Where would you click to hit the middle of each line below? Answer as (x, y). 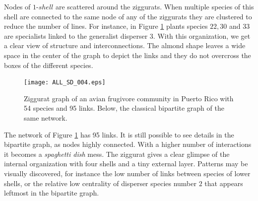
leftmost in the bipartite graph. (52, 193)
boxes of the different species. (49, 65)
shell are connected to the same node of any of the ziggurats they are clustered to (128, 16)
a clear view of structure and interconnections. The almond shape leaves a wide (125, 45)
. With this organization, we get (202, 35)
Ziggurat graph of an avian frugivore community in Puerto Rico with (129, 98)
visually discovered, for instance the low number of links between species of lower (127, 173)
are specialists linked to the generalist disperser (76, 35)
